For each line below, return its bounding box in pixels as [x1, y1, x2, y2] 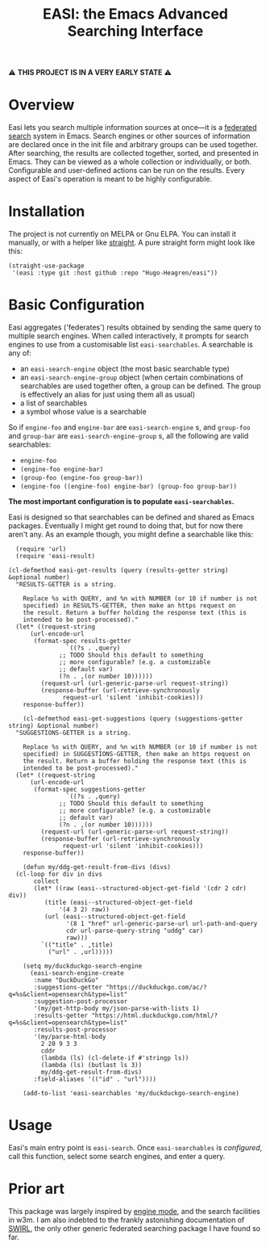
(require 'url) [15, 545, 67, 553]
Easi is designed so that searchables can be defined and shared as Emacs [8, 512, 255, 522]
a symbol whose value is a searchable [19, 407, 147, 416]
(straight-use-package [8, 262, 85, 271]
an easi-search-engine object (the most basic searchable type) [19, 364, 230, 373]
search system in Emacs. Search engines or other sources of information [8, 131, 251, 141]
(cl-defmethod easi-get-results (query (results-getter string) [8, 566, 229, 574]
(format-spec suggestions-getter [33, 785, 147, 793]
